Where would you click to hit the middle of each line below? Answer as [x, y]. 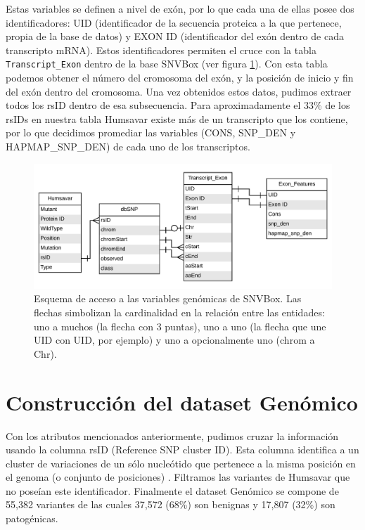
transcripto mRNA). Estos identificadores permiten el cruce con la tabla [161, 50]
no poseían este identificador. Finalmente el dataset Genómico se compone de [172, 490]
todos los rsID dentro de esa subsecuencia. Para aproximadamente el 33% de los [178, 105]
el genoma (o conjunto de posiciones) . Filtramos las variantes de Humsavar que [178, 477]
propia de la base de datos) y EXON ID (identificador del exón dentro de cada [175, 36]
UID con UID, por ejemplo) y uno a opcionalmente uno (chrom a [174, 340]
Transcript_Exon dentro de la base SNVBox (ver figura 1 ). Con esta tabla [167, 64]
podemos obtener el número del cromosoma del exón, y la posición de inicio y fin [180, 78]
